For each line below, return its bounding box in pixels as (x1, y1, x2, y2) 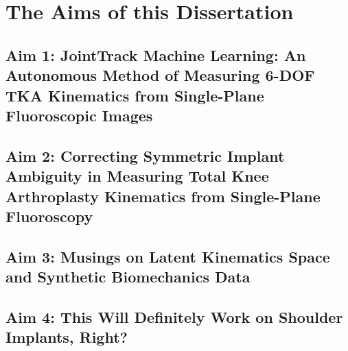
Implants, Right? (5, 326, 128, 348)
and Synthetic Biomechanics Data (5, 266, 251, 287)
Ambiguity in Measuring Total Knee (5, 165, 269, 186)
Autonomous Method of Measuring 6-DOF (5, 64, 315, 86)
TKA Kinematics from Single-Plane (5, 84, 264, 106)
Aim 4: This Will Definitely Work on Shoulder (5, 306, 343, 327)
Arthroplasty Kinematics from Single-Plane (5, 185, 321, 206)
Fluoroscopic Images (5, 104, 153, 125)
